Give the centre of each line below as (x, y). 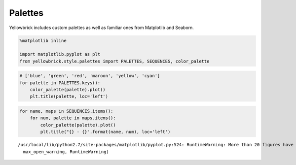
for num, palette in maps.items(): (73, 118)
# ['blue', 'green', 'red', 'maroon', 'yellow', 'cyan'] (90, 76)
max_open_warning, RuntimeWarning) (66, 152)
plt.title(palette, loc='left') (69, 97)
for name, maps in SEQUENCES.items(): (66, 111)
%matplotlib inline (43, 40)
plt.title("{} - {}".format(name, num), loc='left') (105, 132)
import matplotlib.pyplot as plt (60, 54)
